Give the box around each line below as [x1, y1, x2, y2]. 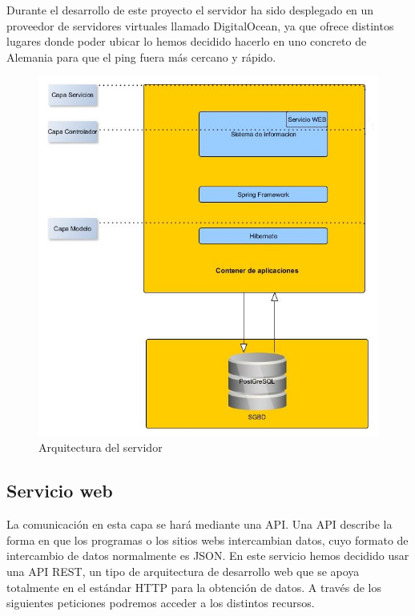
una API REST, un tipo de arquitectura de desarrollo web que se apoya [6, 563, 360, 580]
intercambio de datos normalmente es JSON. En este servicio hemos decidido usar [6, 547, 409, 564]
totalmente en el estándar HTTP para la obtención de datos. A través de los [6, 578, 382, 595]
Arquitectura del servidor [38, 439, 163, 456]
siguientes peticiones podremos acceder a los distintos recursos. [6, 594, 315, 611]
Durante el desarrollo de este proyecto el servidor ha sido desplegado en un [6, 2, 374, 18]
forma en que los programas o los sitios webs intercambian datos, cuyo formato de [6, 531, 409, 548]
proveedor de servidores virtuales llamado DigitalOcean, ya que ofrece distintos [6, 17, 394, 34]
